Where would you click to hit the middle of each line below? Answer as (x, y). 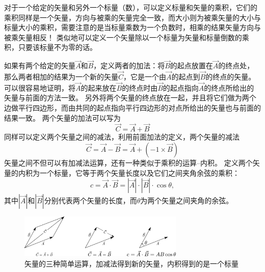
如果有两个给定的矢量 (40, 65)
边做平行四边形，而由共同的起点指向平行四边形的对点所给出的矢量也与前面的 (132, 107)
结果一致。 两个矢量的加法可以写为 (62, 117)
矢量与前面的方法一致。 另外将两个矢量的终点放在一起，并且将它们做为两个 (130, 98)
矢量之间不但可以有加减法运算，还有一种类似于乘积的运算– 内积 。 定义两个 (128, 162)
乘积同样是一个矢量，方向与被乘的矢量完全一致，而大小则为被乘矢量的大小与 (132, 17)
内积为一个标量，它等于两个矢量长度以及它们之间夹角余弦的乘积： (129, 172)
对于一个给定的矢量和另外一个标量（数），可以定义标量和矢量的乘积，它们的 (131, 7)
